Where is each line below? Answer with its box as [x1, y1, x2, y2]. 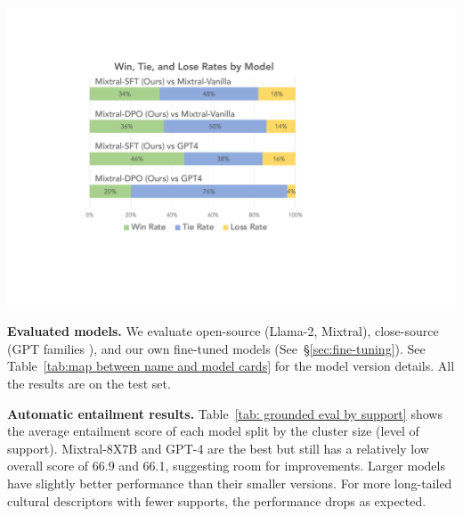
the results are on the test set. [7, 374, 171, 393]
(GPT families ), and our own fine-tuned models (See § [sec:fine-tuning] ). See [7, 339, 426, 357]
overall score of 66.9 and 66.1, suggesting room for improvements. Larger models [7, 456, 445, 475]
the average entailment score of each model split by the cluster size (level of [7, 422, 419, 440]
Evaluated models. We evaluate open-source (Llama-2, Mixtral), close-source [7, 322, 439, 340]
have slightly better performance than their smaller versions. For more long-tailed [7, 474, 452, 493]
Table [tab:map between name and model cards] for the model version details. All [7, 356, 455, 375]
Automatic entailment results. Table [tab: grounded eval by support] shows [7, 404, 443, 422]
